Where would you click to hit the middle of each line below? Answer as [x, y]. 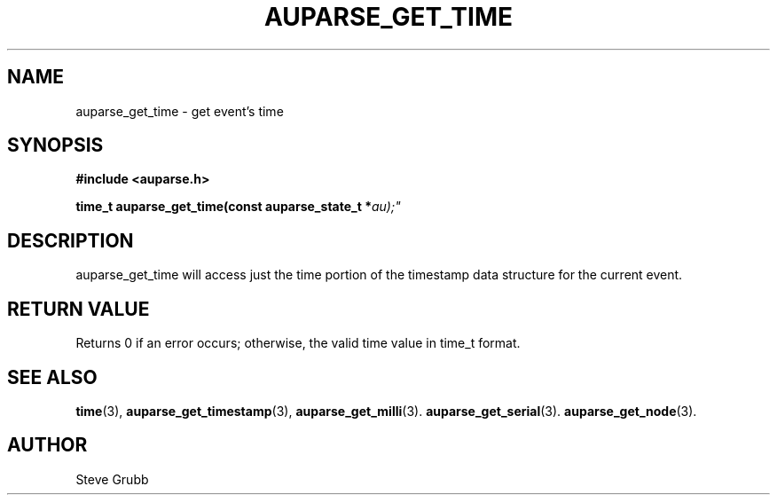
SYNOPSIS [55, 145]
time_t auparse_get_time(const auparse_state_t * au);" [238, 207]
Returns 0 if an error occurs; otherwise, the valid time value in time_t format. [298, 343]
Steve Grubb [112, 479]
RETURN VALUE [78, 309]
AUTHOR [47, 445]
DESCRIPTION [71, 240]
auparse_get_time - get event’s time [180, 111]
